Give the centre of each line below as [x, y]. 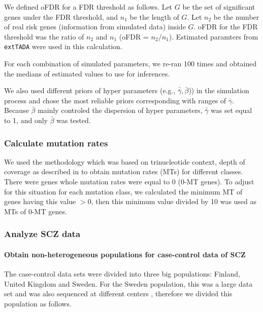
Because [17, 110]
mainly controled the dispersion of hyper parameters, [120, 110]
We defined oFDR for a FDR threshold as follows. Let [88, 7]
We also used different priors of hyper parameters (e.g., [90, 90]
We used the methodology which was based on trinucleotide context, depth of [125, 161]
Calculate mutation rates [56, 143]
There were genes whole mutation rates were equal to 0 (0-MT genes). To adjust [129, 181]
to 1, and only [26, 120]
